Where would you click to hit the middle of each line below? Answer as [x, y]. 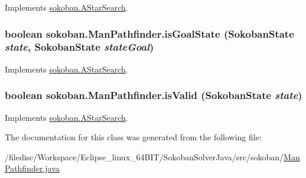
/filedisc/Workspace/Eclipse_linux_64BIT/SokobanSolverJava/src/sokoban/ [144, 156]
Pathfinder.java [32, 168]
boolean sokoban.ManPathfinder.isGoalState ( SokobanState [149, 33]
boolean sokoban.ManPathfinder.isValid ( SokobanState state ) [154, 95]
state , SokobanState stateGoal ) [79, 47]
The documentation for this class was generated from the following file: [133, 137]
